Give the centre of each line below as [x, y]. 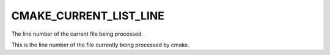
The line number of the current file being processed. [77, 34]
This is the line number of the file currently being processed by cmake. [100, 45]
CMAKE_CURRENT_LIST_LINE [88, 16]
